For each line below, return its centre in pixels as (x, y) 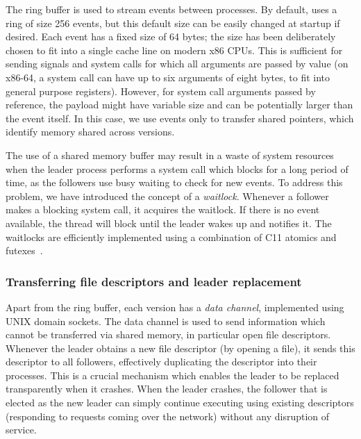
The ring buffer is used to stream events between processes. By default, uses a (171, 9)
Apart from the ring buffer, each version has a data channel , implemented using (175, 307)
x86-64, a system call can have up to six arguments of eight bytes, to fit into (168, 77)
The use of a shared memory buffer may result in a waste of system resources (170, 155)
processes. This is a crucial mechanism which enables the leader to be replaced (173, 375)
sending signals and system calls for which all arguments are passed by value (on (177, 64)
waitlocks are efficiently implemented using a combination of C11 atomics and (171, 237)
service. (21, 430)
